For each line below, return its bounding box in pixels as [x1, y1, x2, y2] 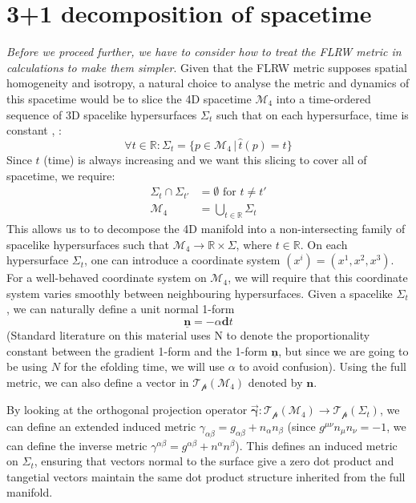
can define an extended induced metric [6, 417, 196, 434]
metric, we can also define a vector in [6, 373, 189, 390]
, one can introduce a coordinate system [84, 251, 281, 268]
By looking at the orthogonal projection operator [6, 401, 248, 418]
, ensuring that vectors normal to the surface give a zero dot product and [34, 453, 394, 469]
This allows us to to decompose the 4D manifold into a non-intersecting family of [6, 219, 406, 236]
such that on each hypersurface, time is [216, 106, 409, 123]
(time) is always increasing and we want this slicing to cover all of [43, 151, 367, 167]
